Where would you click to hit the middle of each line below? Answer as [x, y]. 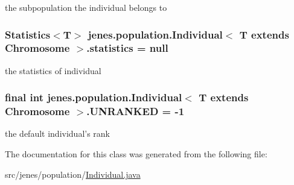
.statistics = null [127, 48]
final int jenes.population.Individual [94, 97]
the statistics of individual [53, 70]
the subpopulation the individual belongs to [86, 7]
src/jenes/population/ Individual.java [73, 174]
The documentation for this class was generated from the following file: [136, 154]
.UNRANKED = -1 [136, 111]
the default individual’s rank [58, 133]
